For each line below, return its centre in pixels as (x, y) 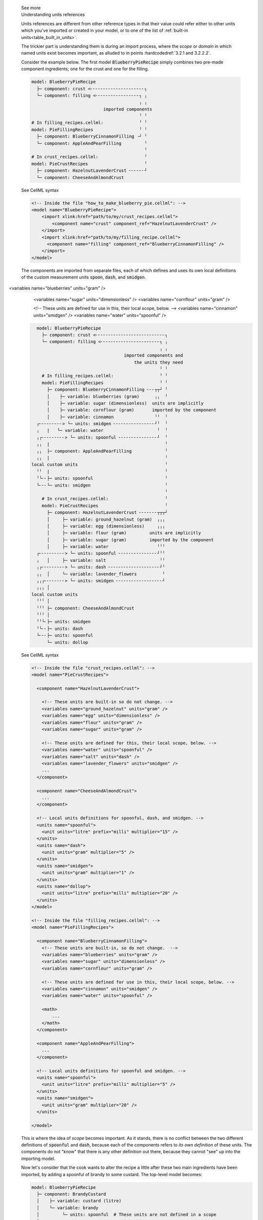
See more (31, 8)
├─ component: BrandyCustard (72, 1194)
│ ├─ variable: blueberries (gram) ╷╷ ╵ (107, 396)
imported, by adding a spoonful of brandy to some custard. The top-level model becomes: (112, 1174)
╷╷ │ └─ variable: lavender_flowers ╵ (101, 574)
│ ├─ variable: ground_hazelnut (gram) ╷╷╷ (106, 519)
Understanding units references (53, 15)
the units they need (159, 362)
